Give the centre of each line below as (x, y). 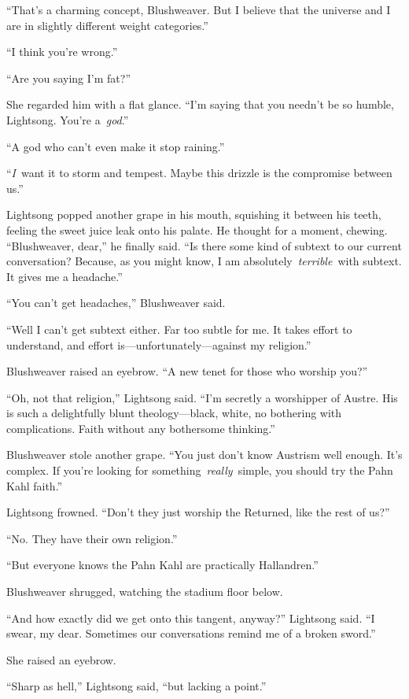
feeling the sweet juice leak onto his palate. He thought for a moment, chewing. (197, 229)
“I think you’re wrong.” (62, 52)
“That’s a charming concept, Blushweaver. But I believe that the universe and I (199, 9)
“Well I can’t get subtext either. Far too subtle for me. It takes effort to (179, 329)
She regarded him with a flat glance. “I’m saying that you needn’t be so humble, (200, 104)
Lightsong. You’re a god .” (68, 119)
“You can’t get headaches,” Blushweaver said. (116, 303)
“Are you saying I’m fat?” (68, 78)
